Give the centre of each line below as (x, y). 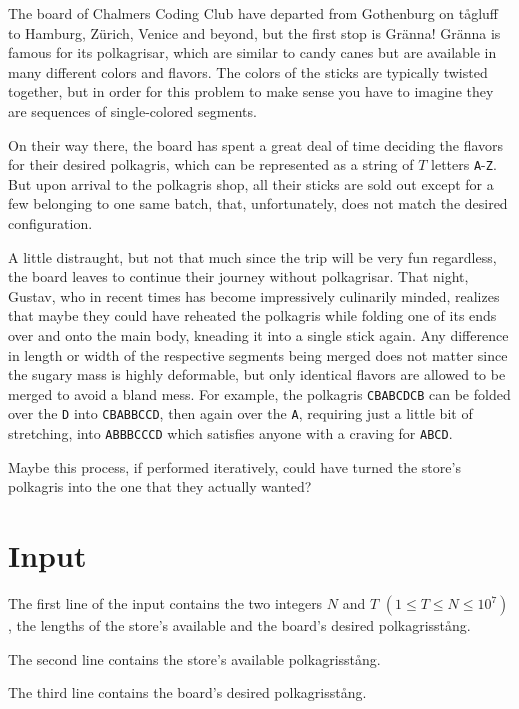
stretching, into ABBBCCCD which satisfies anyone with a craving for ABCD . (230, 433)
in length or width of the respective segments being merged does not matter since (258, 354)
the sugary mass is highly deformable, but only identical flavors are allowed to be (257, 374)
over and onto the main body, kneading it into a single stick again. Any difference (258, 334)
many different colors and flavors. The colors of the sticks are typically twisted (248, 71)
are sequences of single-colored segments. (132, 110)
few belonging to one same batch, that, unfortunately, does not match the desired (258, 203)
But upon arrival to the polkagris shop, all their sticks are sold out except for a (251, 183)
